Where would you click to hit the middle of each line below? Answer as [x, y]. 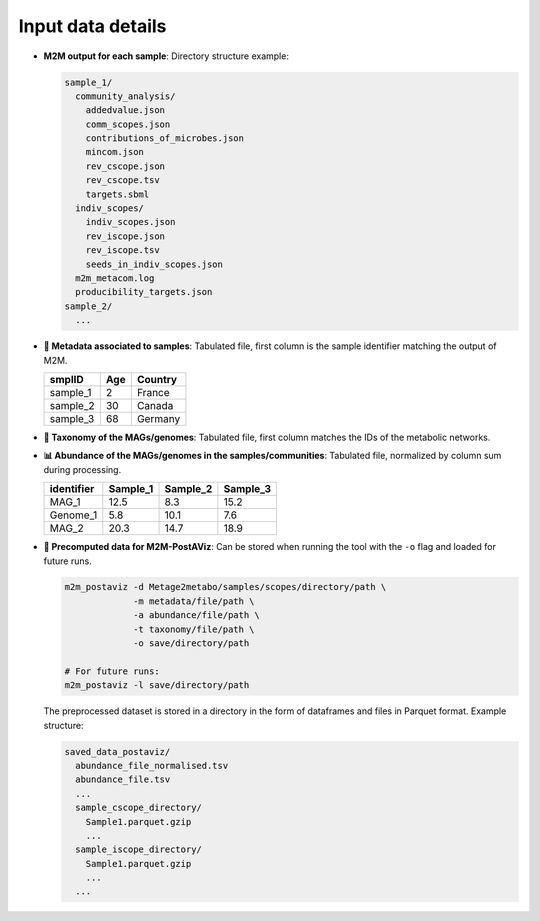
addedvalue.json [125, 110]
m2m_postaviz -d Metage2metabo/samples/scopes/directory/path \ [225, 587]
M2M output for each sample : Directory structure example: [166, 56]
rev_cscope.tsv [122, 180]
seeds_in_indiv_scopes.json [154, 264]
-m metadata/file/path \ [194, 601]
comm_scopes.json [128, 124]
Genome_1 [73, 515]
